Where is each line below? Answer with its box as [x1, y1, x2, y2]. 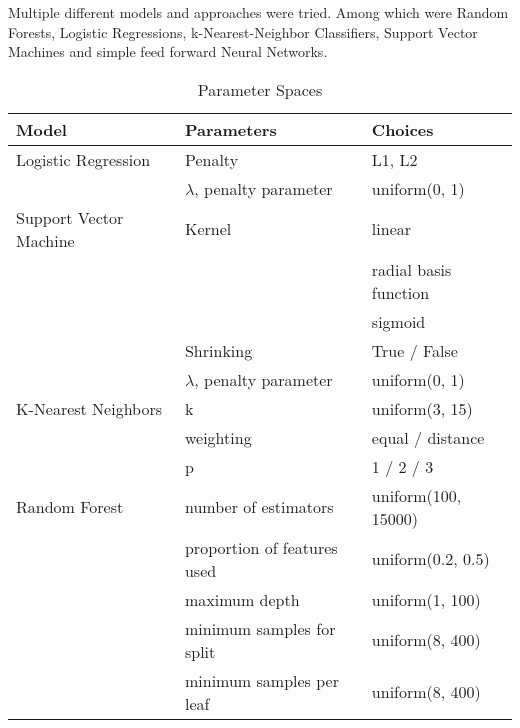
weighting [184, 425, 252, 449]
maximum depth [184, 587, 300, 611]
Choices [371, 117, 434, 141]
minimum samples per [184, 668, 339, 692]
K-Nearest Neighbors [16, 396, 163, 420]
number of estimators [184, 495, 334, 519]
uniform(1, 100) [371, 587, 481, 611]
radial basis [371, 257, 452, 281]
